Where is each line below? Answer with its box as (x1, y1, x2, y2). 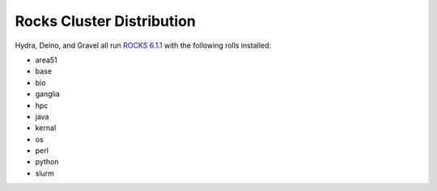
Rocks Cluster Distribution (15, 12, 196, 30)
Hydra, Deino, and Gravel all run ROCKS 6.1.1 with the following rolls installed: (15, 40, 271, 50)
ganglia (35, 89, 60, 99)
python (35, 157, 59, 167)
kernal (35, 123, 57, 133)
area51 (35, 55, 58, 65)
